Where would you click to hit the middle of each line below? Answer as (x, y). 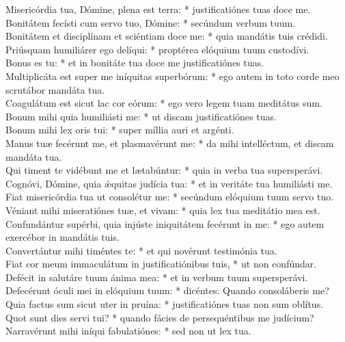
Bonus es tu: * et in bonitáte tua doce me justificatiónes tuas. (135, 63)
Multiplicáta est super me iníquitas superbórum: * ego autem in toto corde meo (172, 76)
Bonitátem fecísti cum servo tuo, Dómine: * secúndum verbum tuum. (151, 22)
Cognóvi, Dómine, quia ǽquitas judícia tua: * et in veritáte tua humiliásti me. (169, 183)
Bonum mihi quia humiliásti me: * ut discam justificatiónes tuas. (141, 116)
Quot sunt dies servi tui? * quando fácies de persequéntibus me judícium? (160, 317)
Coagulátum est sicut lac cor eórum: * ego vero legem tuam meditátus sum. (164, 103)
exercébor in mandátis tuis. (63, 237)
